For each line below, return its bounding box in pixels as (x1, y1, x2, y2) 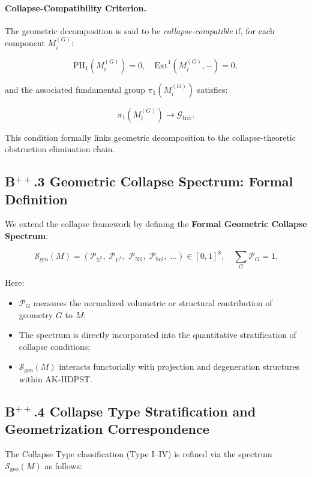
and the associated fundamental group (5, 83, 145, 95)
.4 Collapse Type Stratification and (33, 401, 256, 420)
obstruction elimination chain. (5, 143, 115, 155)
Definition (5, 189, 68, 208)
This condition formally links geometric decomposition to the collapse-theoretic (5, 131, 296, 143)
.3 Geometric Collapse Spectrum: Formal (33, 172, 293, 191)
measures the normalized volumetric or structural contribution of (33, 297, 272, 309)
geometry (19, 308, 53, 321)
